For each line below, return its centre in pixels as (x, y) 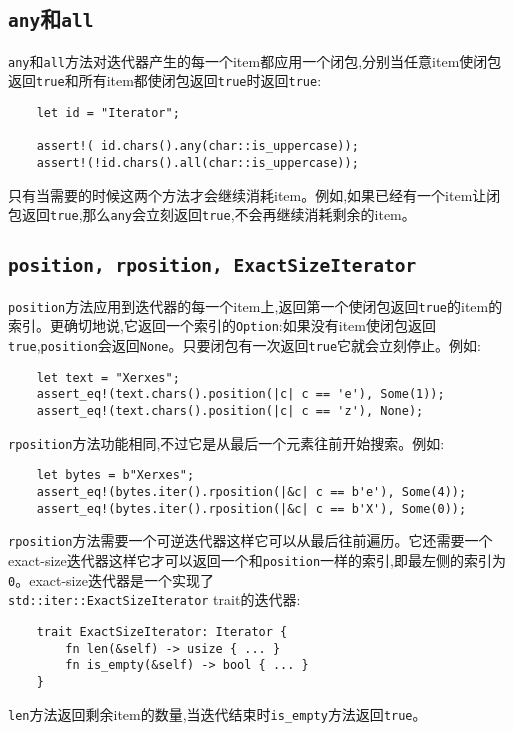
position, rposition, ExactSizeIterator (212, 266)
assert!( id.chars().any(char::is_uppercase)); (197, 146)
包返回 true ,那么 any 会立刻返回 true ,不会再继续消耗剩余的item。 (212, 214)
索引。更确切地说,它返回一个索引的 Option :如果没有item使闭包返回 (222, 325)
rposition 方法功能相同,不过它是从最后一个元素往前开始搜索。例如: (226, 442)
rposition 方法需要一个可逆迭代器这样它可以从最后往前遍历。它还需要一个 (250, 540)
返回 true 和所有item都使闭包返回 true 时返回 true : (165, 80)
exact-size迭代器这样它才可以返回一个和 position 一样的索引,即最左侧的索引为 (257, 559)
